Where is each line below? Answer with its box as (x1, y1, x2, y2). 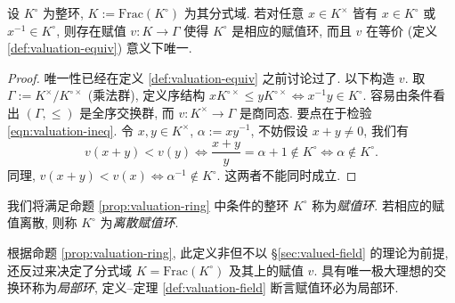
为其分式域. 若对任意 (183, 4, 305, 21)
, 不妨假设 (250, 120, 308, 139)
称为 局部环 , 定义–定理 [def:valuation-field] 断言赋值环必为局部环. (31, 278, 399, 297)
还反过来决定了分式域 (7, 260, 132, 279)
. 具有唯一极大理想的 (313, 260, 434, 279)
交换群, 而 (117, 102, 175, 121)
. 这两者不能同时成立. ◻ (216, 166, 357, 184)
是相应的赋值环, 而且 (232, 20, 352, 39)
